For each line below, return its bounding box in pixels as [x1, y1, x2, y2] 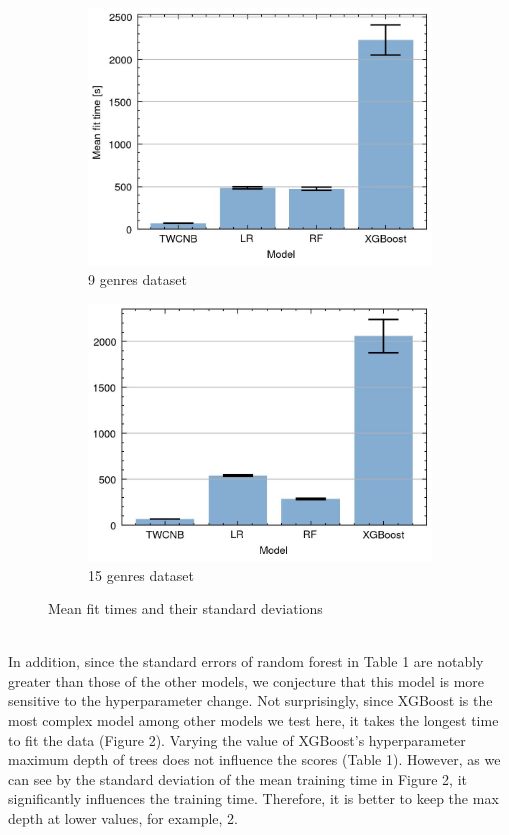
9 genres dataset [88, 268, 187, 289]
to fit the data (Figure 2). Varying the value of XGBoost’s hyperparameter [8, 729, 466, 750]
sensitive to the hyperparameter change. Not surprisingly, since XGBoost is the [8, 690, 493, 711]
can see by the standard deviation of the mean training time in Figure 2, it [8, 768, 467, 789]
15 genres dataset [88, 564, 194, 585]
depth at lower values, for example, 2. [8, 808, 238, 829]
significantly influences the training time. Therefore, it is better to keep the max [8, 788, 499, 809]
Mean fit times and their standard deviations [48, 598, 323, 619]
